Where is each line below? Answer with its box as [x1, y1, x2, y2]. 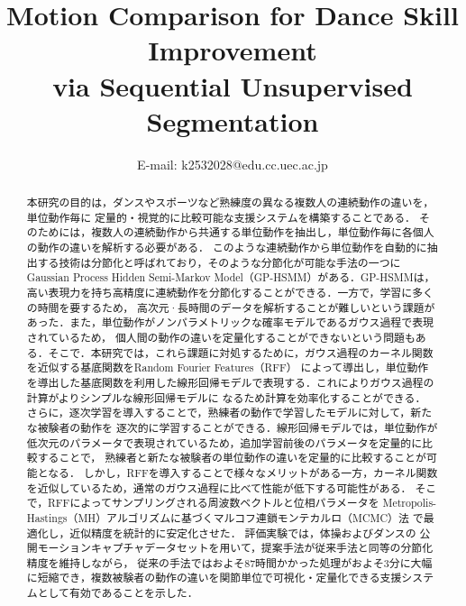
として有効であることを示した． [37, 585, 198, 601]
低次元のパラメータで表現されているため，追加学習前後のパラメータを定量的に [26, 435, 423, 450]
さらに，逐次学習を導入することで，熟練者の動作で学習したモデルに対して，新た [26, 405, 433, 420]
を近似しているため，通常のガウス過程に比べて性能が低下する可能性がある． [26, 480, 412, 495]
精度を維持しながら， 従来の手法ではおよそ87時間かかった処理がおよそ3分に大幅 [26, 555, 433, 570]
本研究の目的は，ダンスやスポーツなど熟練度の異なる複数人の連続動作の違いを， [26, 195, 434, 210]
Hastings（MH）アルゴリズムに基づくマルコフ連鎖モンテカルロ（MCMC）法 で [26, 510, 424, 525]
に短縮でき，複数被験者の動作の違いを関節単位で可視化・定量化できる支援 [26, 570, 402, 585]
